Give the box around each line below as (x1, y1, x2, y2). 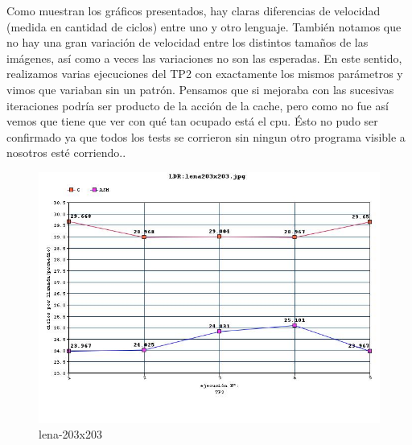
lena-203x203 (39, 426, 102, 443)
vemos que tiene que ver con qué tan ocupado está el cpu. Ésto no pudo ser (6, 113, 378, 130)
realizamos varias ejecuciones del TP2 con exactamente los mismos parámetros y (6, 65, 403, 82)
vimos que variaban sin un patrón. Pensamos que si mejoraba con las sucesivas (6, 80, 394, 97)
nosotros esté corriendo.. (6, 144, 126, 161)
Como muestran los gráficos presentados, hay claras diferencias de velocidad (6, 2, 381, 19)
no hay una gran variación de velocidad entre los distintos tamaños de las (6, 34, 369, 51)
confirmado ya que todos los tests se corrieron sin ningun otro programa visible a (6, 128, 406, 145)
